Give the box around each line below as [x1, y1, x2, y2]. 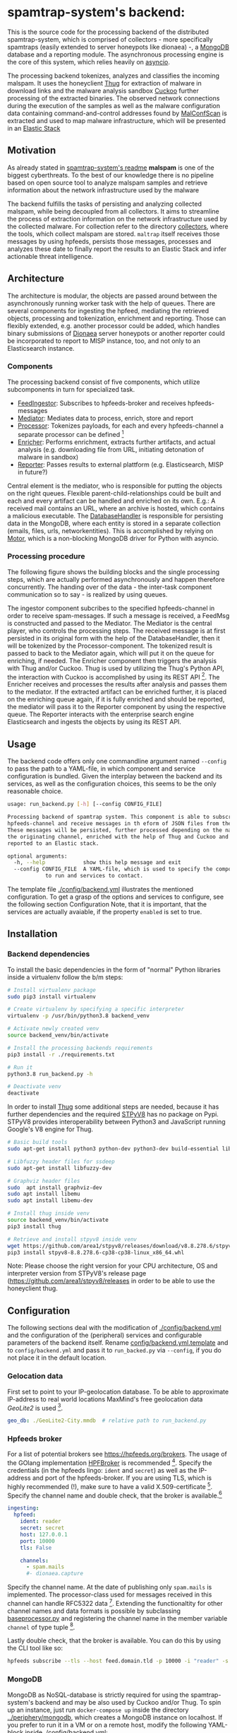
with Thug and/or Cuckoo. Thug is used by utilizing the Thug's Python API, [7, 664, 224, 672]
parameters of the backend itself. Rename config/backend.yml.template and [7, 1338, 229, 1347]
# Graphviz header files [7, 1177, 80, 1184]
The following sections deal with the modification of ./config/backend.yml [7, 1324, 222, 1332]
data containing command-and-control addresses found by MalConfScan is [7, 109, 227, 117]
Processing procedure [7, 552, 85, 561]
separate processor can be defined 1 [17, 428, 125, 438]
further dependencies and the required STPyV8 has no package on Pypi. [7, 1110, 219, 1119]
